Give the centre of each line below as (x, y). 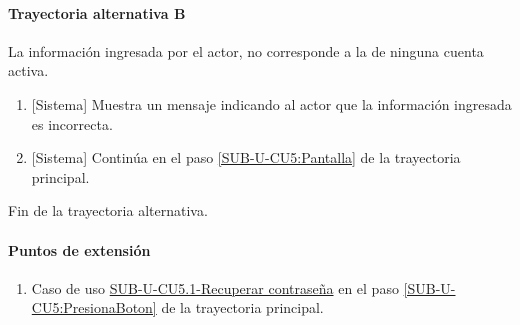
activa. (28, 70)
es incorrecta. (72, 123)
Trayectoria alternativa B (97, 12)
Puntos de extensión (79, 249)
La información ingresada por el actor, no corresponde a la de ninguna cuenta (246, 50)
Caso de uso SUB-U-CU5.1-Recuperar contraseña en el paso (215, 287)
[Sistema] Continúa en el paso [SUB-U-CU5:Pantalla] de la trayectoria (246, 157)
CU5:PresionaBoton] (94, 307)
